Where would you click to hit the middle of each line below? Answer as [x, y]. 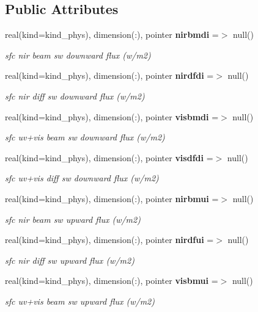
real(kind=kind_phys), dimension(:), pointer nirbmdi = [112, 34]
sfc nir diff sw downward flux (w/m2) [75, 96]
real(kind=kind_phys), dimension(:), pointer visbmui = [112, 281]
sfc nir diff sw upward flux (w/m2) [70, 260]
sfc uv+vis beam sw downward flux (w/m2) [85, 137]
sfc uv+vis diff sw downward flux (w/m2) [82, 178]
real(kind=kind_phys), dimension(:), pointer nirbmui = [112, 198]
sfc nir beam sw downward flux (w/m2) [78, 55]
